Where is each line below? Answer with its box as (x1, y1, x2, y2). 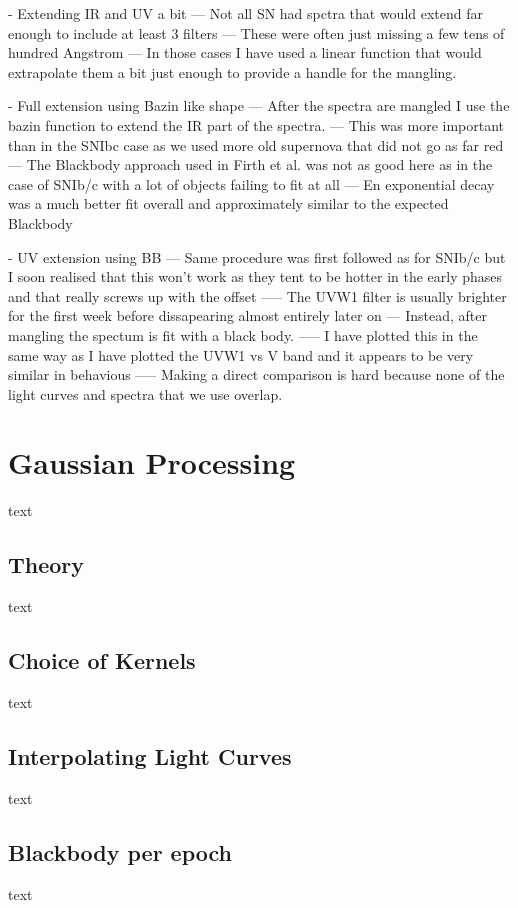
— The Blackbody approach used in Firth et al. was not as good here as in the (8, 154, 493, 175)
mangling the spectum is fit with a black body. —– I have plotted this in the (8, 324, 478, 345)
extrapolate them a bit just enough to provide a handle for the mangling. (8, 61, 457, 82)
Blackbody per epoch (8, 836, 233, 867)
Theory (8, 549, 85, 580)
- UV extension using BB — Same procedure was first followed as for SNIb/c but (8, 246, 506, 267)
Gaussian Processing (8, 442, 296, 483)
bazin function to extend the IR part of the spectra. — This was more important (8, 114, 505, 135)
